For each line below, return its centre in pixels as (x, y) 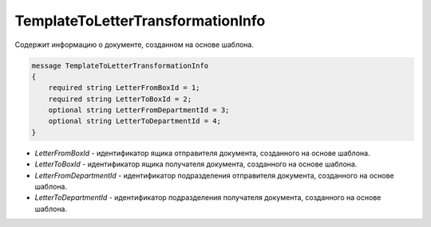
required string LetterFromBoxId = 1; (124, 88)
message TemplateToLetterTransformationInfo (120, 65)
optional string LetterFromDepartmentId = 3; (139, 110)
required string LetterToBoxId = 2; (120, 99)
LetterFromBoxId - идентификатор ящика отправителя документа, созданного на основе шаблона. (202, 153)
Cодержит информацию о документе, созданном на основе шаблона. (134, 45)
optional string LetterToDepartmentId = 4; (134, 121)
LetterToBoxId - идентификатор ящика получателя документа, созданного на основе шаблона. (196, 164)
